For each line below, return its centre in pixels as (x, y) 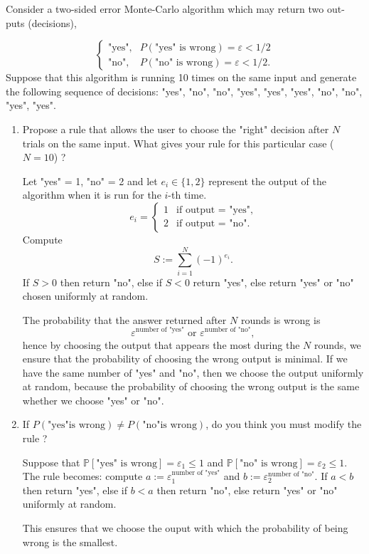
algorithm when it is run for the (92, 195)
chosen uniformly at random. (85, 296)
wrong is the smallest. (70, 542)
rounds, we (337, 344)
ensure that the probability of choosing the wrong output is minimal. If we (185, 359)
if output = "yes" (213, 210)
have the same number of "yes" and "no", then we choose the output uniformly (193, 372)
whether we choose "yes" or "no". (93, 400)
